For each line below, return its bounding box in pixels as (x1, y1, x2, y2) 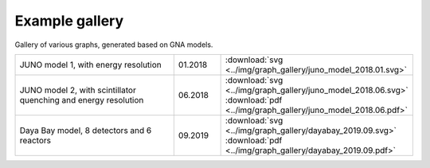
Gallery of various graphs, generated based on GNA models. (14, 40, 213, 49)
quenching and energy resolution (19, 94, 144, 105)
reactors (19, 135, 52, 146)
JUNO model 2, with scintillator (19, 84, 137, 96)
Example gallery (14, 12, 124, 29)
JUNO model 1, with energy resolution (19, 59, 162, 70)
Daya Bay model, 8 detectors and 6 (19, 124, 152, 135)
